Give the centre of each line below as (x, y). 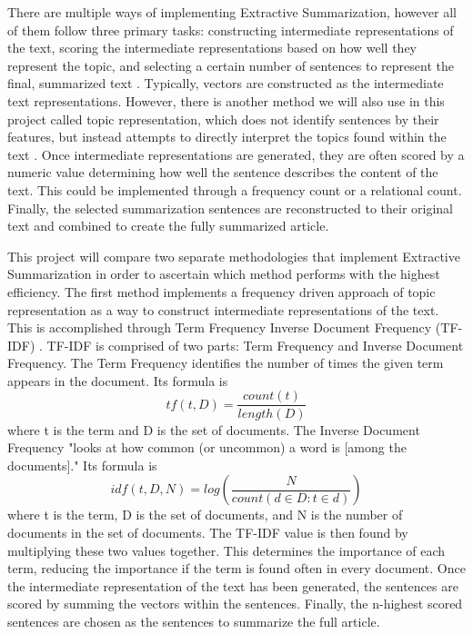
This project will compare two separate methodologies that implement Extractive (234, 256)
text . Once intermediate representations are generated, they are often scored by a (236, 154)
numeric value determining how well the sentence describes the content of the (223, 172)
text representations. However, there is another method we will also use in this (226, 100)
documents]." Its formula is (82, 465)
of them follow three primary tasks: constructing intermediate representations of (231, 30)
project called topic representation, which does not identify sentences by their (223, 119)
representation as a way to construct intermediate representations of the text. (223, 309)
